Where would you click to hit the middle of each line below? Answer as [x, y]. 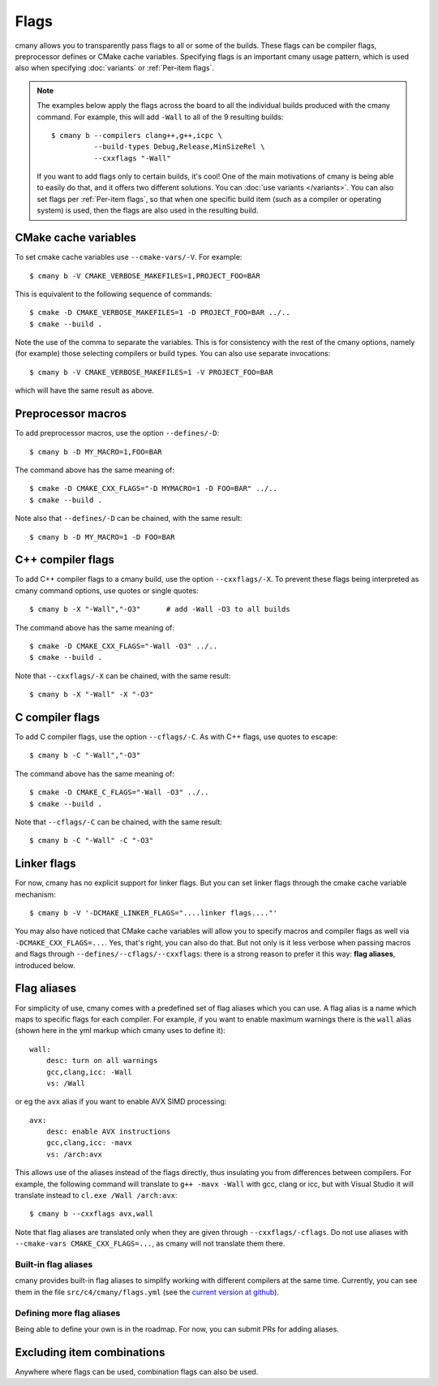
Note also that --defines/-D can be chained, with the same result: [129, 519]
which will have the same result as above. [84, 390]
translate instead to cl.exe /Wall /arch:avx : [96, 1195]
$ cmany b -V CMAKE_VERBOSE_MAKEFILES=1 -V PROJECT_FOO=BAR [151, 372]
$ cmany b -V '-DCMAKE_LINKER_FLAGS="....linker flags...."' [153, 913]
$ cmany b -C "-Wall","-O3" [85, 755]
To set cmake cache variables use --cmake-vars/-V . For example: [129, 257]
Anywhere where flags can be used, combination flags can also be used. [137, 1371]
